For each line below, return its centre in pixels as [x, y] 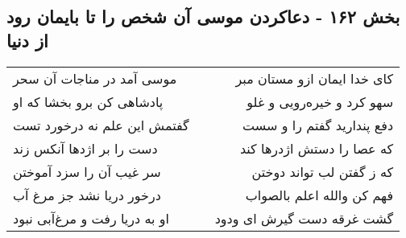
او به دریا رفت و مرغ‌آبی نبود [91, 218]
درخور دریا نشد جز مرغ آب [87, 195]
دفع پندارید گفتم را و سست [318, 125]
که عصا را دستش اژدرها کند [317, 148]
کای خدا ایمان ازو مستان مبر [315, 78]
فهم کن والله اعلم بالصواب [319, 195]
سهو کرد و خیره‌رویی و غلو [320, 101]
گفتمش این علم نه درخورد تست [101, 125]
